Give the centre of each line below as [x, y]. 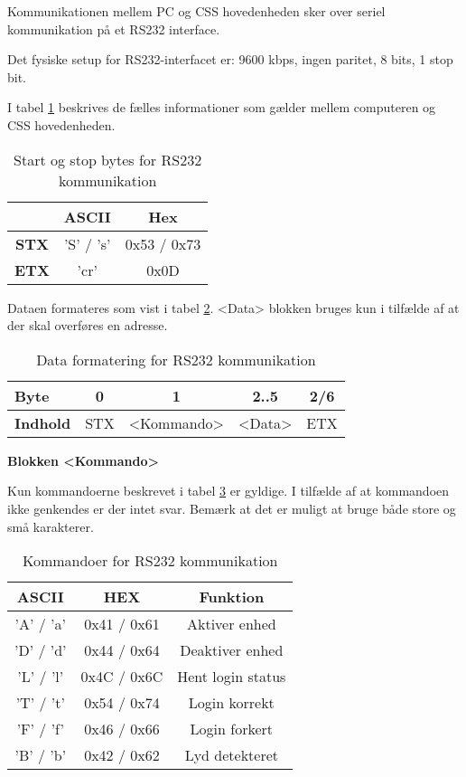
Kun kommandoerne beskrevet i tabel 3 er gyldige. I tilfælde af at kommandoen [228, 491]
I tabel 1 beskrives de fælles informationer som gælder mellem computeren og [222, 107]
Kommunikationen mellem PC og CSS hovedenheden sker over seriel [196, 11]
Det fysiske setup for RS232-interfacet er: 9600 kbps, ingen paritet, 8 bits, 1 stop [230, 59]
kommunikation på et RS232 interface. [114, 28]
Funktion [232, 597]
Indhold [43, 422]
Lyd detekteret [232, 755]
